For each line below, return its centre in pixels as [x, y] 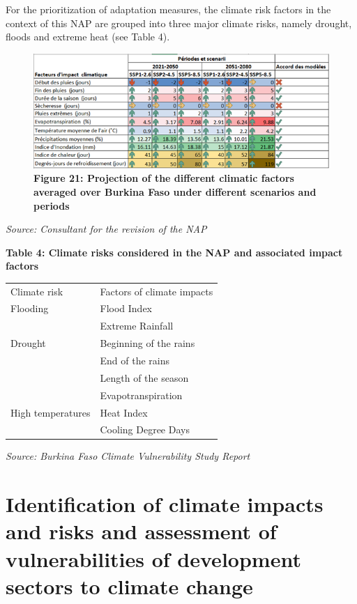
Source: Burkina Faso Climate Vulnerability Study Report [128, 456]
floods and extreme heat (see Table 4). [88, 37]
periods [52, 205]
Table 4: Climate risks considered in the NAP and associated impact [174, 252]
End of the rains [135, 361]
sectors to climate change [129, 586]
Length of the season [144, 377]
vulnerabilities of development [153, 558]
